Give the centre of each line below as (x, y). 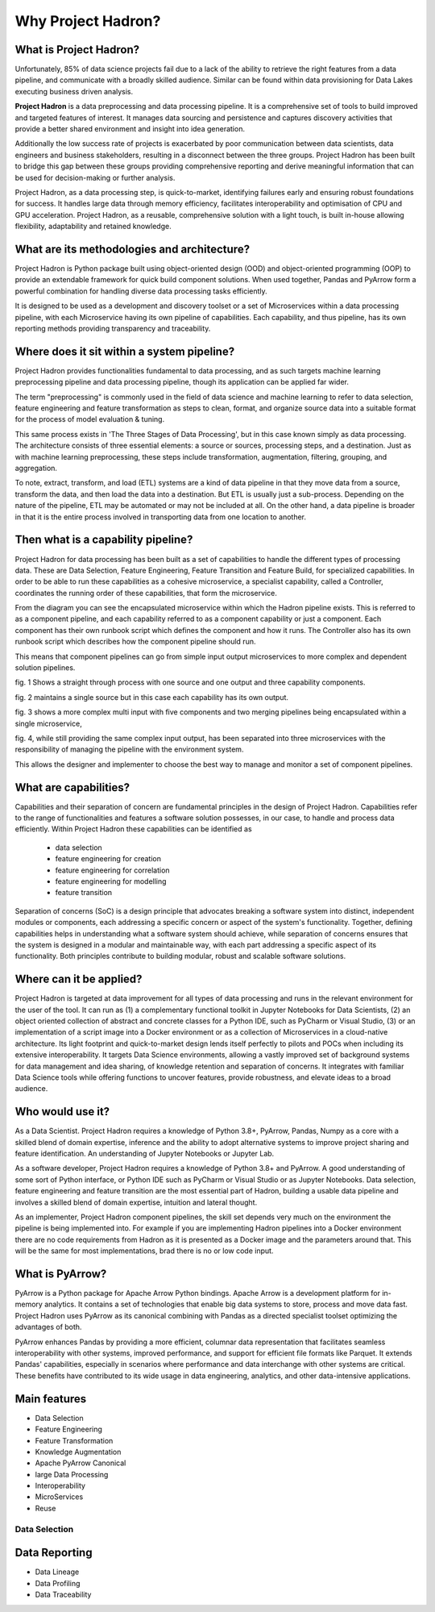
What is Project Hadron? (77, 50)
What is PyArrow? (61, 1274)
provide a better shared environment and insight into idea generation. (130, 129)
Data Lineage (57, 1572)
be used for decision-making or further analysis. (95, 177)
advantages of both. (48, 1327)
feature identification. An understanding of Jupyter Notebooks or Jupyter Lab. (145, 1154)
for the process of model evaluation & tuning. (90, 419)
